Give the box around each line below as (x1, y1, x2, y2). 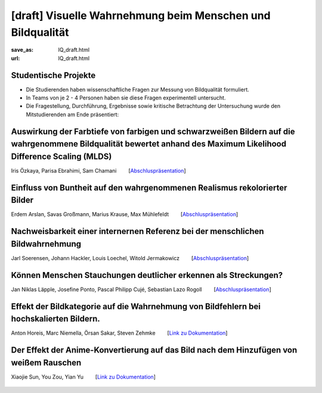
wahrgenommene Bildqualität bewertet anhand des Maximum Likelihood (11, 139, 286, 149)
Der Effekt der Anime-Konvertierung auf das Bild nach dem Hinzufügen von (11, 345, 298, 355)
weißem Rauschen (11, 357, 82, 367)
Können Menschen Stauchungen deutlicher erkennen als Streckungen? (11, 270, 283, 280)
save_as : (11, 46, 34, 54)
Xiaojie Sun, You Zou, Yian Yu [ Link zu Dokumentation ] (11, 373, 156, 380)
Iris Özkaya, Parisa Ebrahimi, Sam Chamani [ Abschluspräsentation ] (11, 167, 186, 174)
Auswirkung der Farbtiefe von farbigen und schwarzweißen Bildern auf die (11, 126, 295, 136)
